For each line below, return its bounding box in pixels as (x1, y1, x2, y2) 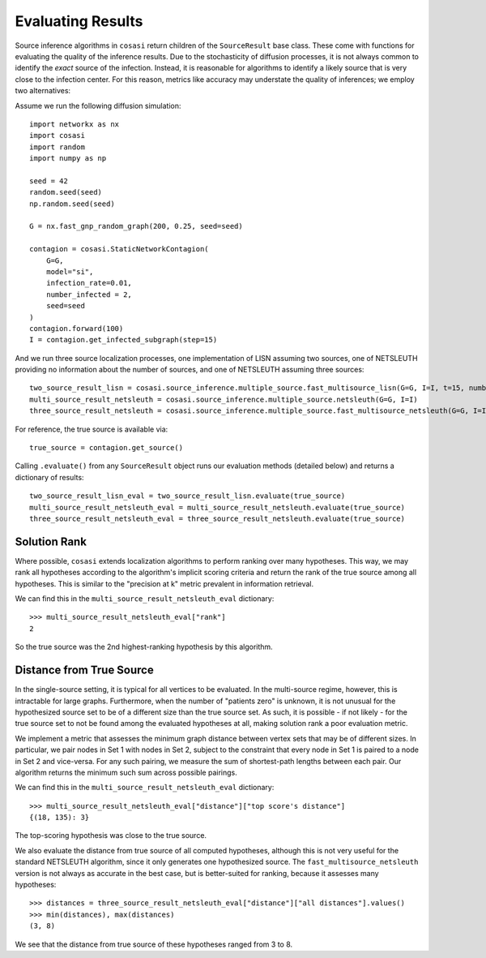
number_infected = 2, (45, 290, 133, 299)
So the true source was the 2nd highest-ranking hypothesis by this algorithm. (15, 642, 273, 652)
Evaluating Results (15, 12, 143, 30)
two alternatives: (15, 86, 71, 96)
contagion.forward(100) (29, 324, 124, 333)
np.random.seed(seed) (29, 199, 115, 208)
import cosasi (29, 131, 85, 140)
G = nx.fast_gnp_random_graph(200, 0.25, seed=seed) (29, 221, 243, 231)
